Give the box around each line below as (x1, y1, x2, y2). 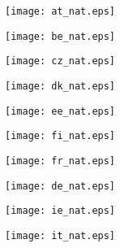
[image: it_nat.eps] (5, 229, 116, 241)
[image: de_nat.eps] (5, 180, 116, 192)
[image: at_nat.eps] (5, 6, 116, 17)
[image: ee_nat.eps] (5, 105, 116, 117)
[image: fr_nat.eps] (5, 154, 116, 167)
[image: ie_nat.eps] (5, 205, 116, 217)
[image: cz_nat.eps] (5, 55, 116, 67)
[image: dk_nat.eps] (5, 80, 116, 92)
